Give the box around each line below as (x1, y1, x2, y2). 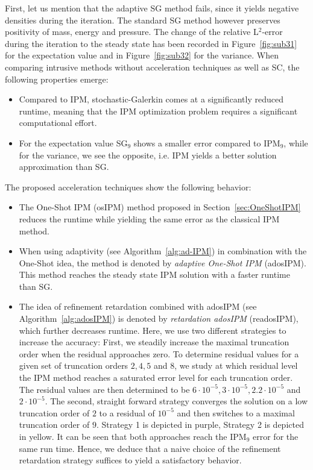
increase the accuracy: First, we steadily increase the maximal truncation (19, 336, 289, 348)
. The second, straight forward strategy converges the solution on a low (45, 395, 308, 407)
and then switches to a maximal (177, 406, 295, 419)
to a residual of (99, 406, 155, 419)
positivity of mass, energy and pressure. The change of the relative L (5, 25, 259, 38)
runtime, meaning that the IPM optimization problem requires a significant (19, 104, 298, 117)
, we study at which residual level (174, 359, 298, 372)
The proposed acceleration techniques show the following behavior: (5, 180, 251, 193)
